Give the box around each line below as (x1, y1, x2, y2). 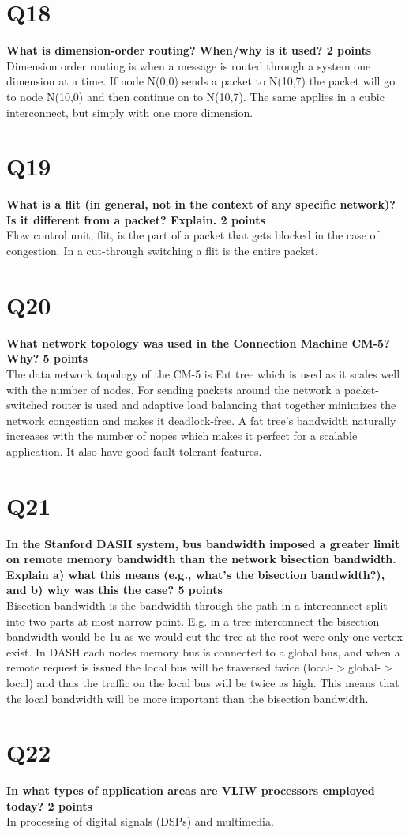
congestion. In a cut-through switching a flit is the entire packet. (6, 243, 318, 258)
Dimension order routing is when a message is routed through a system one (6, 57, 371, 73)
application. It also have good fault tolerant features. (6, 442, 262, 459)
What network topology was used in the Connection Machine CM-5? (6, 334, 390, 351)
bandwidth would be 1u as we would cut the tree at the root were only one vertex (6, 628, 403, 645)
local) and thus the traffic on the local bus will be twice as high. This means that (6, 674, 400, 690)
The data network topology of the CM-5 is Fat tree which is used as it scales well (6, 365, 400, 382)
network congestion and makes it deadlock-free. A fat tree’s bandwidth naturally (6, 412, 396, 428)
